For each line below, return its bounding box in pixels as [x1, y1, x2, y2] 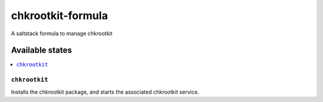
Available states [11, 45, 72, 55]
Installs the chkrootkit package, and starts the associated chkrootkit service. [11, 88, 200, 95]
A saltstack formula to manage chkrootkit [11, 30, 113, 37]
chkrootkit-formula [11, 9, 108, 22]
